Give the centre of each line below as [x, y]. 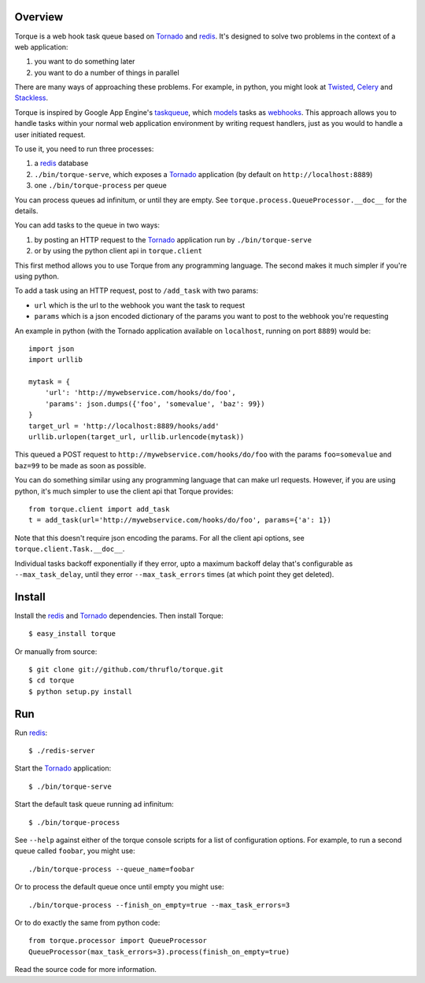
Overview [39, 17]
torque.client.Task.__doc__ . [70, 549]
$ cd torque [52, 680]
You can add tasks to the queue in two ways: [87, 225]
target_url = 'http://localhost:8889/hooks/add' [124, 426]
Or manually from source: [56, 651]
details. [26, 211]
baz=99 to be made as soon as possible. [80, 465]
